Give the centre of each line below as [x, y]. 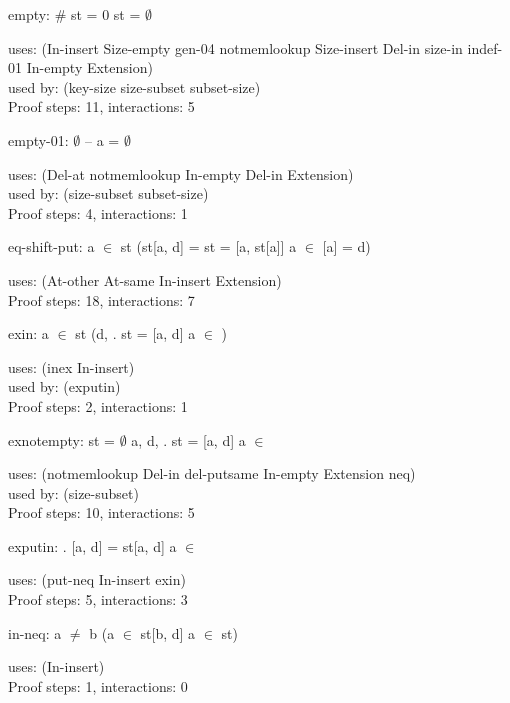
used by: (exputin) [64, 386]
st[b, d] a [168, 632]
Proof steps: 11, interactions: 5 [101, 106]
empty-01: [38, 139]
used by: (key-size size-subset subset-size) [134, 86]
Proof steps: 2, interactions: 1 [98, 405]
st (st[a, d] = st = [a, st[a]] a [208, 246]
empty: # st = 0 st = [74, 14]
